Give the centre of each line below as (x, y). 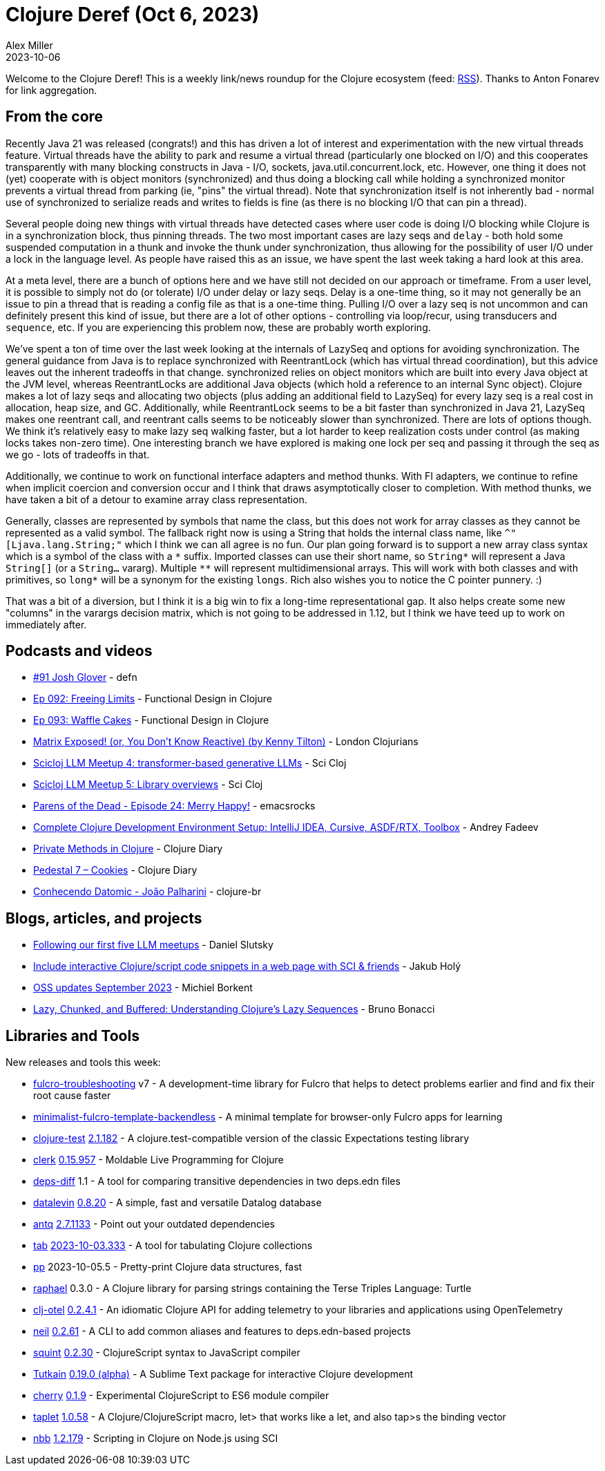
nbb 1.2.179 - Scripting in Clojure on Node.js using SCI (156, 1439)
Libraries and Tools (73, 1036)
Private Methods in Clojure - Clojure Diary (128, 849)
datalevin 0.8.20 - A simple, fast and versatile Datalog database (177, 1203)
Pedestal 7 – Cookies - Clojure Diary (115, 870)
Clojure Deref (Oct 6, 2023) (133, 15)
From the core (55, 117)
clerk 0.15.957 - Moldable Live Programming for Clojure (159, 1160)
